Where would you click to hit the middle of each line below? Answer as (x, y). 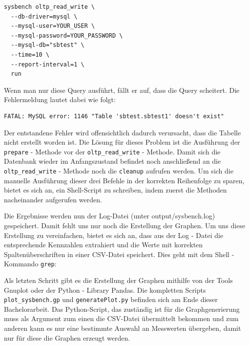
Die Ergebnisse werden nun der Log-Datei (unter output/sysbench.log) (110, 216)
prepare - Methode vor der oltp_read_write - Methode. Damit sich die (112, 151)
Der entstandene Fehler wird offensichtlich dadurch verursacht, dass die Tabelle (123, 132)
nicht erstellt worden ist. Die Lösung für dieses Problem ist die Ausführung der (122, 142)
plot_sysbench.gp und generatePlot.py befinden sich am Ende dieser (111, 299)
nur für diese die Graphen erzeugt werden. (67, 337)
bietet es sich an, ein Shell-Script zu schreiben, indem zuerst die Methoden (115, 190)
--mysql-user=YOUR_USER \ (53, 26)
